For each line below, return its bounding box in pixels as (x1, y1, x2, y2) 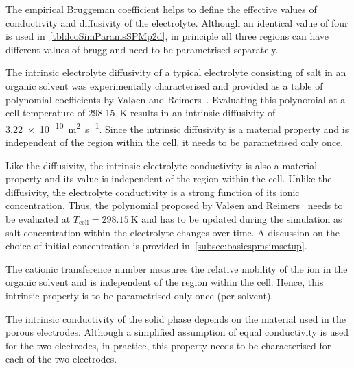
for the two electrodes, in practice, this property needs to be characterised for (5, 338, 331, 352)
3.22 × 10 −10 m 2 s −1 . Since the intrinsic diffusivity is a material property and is (5, 119, 349, 136)
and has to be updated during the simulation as (141, 211, 342, 225)
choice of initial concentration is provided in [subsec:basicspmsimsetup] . (5, 238, 307, 253)
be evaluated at (5, 211, 71, 225)
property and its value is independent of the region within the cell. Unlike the (5, 171, 332, 186)
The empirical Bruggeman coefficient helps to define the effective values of (5, 2, 317, 16)
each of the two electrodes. (5, 352, 117, 366)
